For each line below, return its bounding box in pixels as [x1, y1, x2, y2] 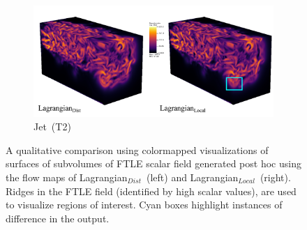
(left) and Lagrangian [146, 169, 239, 184]
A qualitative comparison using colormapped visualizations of [6, 142, 269, 157]
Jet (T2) [33, 119, 71, 134]
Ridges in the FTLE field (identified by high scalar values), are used [6, 183, 297, 198]
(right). [260, 169, 291, 184]
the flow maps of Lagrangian [6, 169, 128, 184]
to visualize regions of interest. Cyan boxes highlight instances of [6, 197, 283, 212]
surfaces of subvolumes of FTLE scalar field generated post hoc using [6, 156, 301, 171]
